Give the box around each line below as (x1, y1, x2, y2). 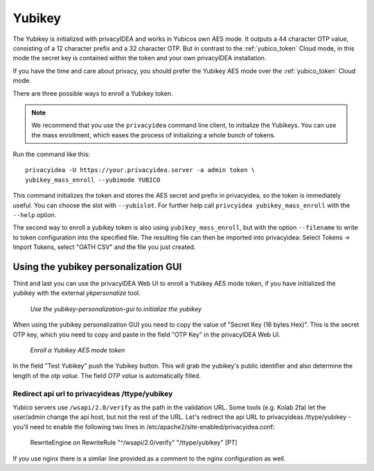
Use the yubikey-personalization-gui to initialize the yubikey (30, 305, 202, 313)
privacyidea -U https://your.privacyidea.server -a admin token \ (25, 166, 256, 174)
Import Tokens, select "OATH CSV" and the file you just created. (12, 243, 196, 251)
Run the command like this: (12, 150, 90, 159)
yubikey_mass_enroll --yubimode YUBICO (25, 175, 161, 184)
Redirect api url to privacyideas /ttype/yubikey (12, 388, 173, 398)
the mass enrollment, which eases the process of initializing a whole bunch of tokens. (31, 130, 276, 139)
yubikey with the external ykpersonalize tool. (12, 289, 141, 298)
